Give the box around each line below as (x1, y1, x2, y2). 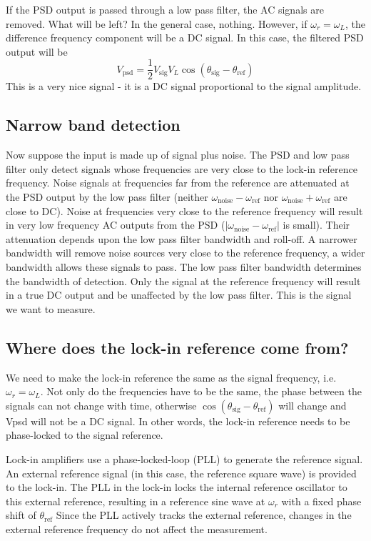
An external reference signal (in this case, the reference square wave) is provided (6, 465, 357, 480)
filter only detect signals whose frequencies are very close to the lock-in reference (6, 161, 357, 176)
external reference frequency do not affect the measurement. (6, 521, 268, 536)
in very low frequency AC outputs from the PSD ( (6, 217, 225, 232)
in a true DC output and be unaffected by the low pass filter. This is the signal (6, 287, 352, 302)
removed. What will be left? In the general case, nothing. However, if (6, 16, 308, 31)
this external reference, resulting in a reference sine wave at (6, 493, 265, 508)
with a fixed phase (281, 493, 362, 508)
